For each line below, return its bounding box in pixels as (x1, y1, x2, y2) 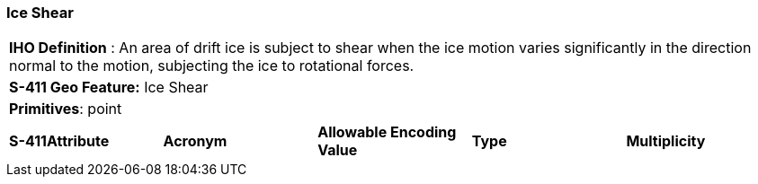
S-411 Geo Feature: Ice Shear (9, 78, 209, 97)
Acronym (163, 132, 227, 151)
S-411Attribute (9, 132, 110, 151)
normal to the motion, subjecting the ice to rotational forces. (9, 57, 415, 75)
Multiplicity (626, 132, 706, 151)
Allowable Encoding (317, 123, 457, 142)
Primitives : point (9, 100, 122, 118)
